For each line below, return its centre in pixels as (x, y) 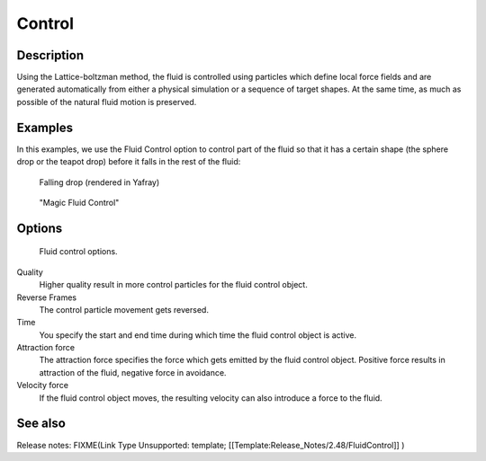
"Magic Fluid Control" (79, 202)
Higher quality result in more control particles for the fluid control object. (173, 285)
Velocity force (43, 386)
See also (41, 424)
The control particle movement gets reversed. (124, 309)
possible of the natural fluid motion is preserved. (107, 102)
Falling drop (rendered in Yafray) (99, 182)
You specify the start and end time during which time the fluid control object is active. (198, 335)
